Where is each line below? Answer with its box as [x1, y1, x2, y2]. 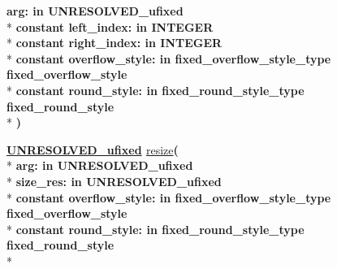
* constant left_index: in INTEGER [6, 18, 214, 35]
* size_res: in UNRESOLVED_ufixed [6, 172, 222, 189]
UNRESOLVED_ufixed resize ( [6, 141, 179, 158]
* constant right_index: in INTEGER [6, 34, 223, 51]
